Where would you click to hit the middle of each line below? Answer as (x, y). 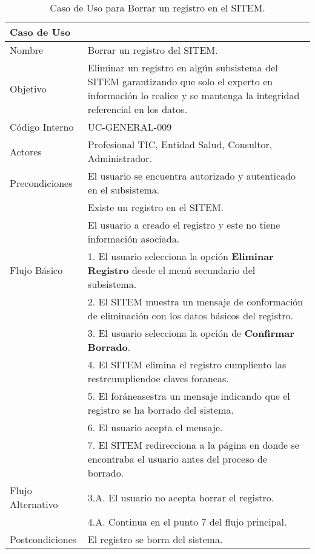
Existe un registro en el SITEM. (156, 207)
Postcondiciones (43, 539)
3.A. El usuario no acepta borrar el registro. (181, 497)
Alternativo (34, 504)
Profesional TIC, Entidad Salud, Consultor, (180, 144)
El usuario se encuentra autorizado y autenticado (192, 176)
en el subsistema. (124, 190)
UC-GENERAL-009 (130, 127)
